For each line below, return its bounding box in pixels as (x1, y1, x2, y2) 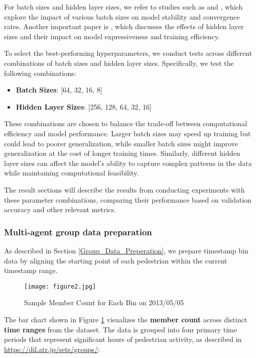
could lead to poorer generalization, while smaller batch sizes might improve (4, 138, 238, 148)
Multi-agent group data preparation (4, 225, 152, 238)
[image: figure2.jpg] (24, 283, 96, 290)
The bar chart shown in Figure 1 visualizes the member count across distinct (4, 314, 247, 324)
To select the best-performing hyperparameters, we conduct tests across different (4, 48, 252, 58)
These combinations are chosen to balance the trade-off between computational (4, 118, 247, 129)
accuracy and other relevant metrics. (4, 204, 116, 215)
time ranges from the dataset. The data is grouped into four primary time (4, 324, 237, 334)
